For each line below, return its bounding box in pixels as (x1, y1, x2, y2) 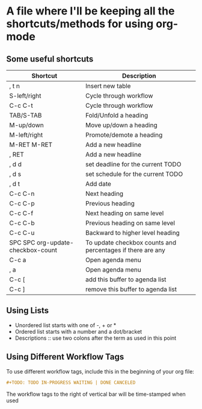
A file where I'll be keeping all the (6, 4, 175, 18)
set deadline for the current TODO (85, 160, 182, 168)
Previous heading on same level (85, 219, 176, 227)
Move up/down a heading (85, 121, 158, 129)
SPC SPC (9, 239, 35, 246)
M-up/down (9, 121, 44, 129)
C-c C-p (9, 199, 35, 207)
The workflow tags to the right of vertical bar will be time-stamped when (6, 390, 186, 398)
